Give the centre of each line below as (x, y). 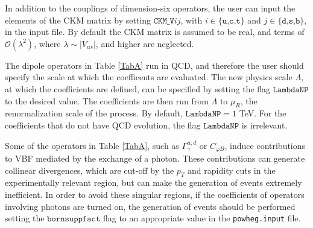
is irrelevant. (264, 125)
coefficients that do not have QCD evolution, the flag (103, 125)
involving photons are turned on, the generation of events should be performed (150, 206)
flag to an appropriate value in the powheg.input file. (202, 218)
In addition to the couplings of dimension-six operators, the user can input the (150, 8)
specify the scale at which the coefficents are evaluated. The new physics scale (149, 77)
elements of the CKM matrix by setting (78, 20)
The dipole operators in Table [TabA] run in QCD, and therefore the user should (154, 65)
